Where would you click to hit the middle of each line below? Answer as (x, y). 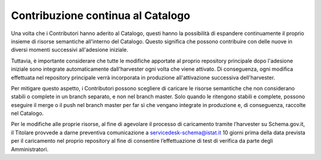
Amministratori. (30, 149)
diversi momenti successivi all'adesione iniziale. (70, 50)
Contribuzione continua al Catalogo (100, 15)
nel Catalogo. (27, 114)
